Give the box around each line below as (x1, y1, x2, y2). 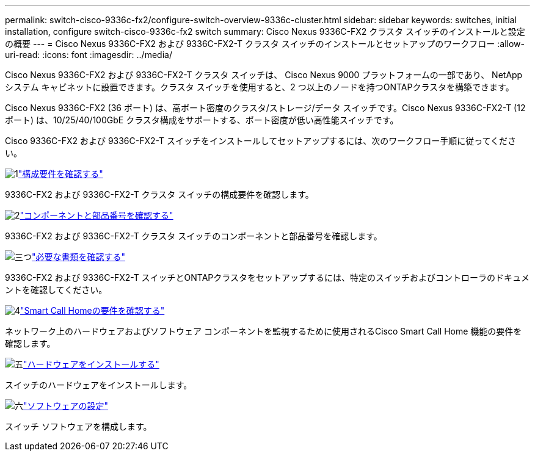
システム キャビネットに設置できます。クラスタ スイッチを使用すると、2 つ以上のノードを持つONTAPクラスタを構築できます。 (5, 82, 514, 92)
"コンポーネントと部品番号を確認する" (20, 210, 173, 220)
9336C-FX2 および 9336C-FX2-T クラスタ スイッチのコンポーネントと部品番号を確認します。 (5, 231, 382, 241)
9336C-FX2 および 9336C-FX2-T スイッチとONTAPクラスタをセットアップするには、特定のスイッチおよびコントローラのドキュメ (5, 272, 530, 283)
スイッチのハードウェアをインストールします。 (5, 380, 192, 390)
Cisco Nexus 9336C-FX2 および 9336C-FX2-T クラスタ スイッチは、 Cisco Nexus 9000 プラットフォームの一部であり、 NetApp (5, 70, 523, 80)
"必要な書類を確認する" (32, 252, 126, 262)
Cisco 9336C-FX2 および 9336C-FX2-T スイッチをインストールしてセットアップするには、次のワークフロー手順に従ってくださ (5, 136, 517, 146)
